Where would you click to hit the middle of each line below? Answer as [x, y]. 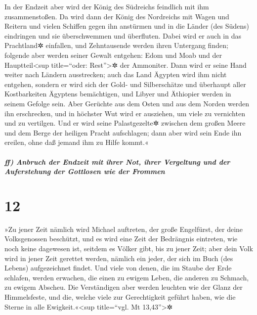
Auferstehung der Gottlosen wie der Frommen [85, 171]
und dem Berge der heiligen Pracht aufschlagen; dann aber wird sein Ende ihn [123, 132]
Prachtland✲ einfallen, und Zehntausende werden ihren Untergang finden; [116, 45]
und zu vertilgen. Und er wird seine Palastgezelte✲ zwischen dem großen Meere [125, 123]
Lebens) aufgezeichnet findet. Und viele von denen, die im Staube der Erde [118, 268]
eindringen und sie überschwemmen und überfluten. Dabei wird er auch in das [123, 35]
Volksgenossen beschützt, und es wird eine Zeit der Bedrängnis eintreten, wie [121, 239]
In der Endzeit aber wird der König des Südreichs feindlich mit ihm [107, 6]
